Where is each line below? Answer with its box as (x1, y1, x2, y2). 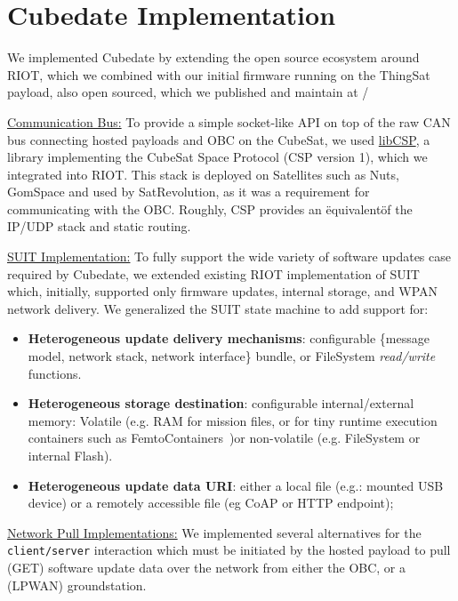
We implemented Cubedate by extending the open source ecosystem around (7, 48, 420, 67)
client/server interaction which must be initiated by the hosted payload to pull (7, 541, 451, 559)
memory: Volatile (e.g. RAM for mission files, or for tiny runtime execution (28, 411, 438, 429)
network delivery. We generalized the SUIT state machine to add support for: (7, 299, 429, 317)
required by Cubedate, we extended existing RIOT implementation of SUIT (7, 264, 420, 283)
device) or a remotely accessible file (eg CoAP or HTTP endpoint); (28, 493, 394, 512)
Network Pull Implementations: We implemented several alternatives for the (7, 523, 422, 541)
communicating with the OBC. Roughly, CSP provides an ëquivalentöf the (7, 199, 413, 218)
